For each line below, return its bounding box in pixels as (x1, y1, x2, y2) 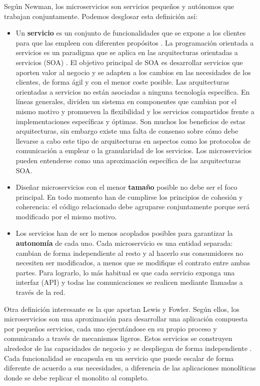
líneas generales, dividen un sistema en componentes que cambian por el (15, 96, 237, 107)
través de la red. (15, 287, 65, 297)
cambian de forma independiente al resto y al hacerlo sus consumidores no (15, 247, 243, 258)
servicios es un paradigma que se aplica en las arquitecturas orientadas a (15, 47, 238, 58)
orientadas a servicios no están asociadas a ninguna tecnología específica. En (15, 86, 250, 97)
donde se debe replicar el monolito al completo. (4, 372, 149, 382)
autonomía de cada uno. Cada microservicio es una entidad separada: (15, 238, 233, 248)
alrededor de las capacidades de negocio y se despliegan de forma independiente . (4, 343, 252, 353)
